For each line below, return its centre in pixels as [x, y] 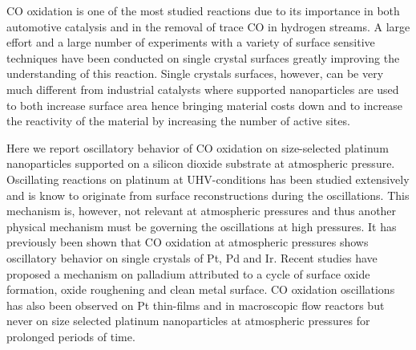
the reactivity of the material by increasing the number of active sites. [178, 121]
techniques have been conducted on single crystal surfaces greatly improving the [203, 57]
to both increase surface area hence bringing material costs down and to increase [205, 105]
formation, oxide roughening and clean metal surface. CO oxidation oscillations [201, 289]
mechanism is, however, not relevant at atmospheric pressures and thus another [202, 211]
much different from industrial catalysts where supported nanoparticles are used [203, 89]
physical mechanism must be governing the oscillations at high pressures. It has [202, 226]
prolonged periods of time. [71, 336]
